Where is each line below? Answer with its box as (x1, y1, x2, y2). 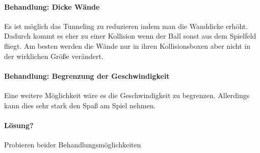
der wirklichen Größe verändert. (4, 50, 103, 61)
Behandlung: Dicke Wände (4, 1, 100, 12)
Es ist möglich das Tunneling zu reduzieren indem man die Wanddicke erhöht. (4, 20, 248, 31)
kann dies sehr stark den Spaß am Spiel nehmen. (4, 100, 156, 110)
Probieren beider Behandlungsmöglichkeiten (4, 139, 141, 149)
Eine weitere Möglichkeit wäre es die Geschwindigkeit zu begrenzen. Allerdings (4, 89, 250, 100)
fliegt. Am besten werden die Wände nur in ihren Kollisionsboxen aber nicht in (4, 40, 251, 51)
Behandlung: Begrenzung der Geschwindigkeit (4, 70, 170, 81)
